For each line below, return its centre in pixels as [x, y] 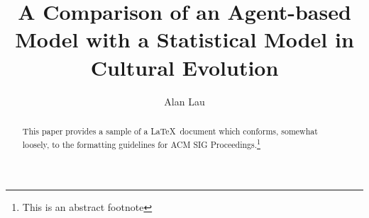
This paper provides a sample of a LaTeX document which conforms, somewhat [170, 131]
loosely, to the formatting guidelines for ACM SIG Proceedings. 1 [141, 143]
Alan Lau [184, 101]
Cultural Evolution [184, 67]
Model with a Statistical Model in [184, 39]
